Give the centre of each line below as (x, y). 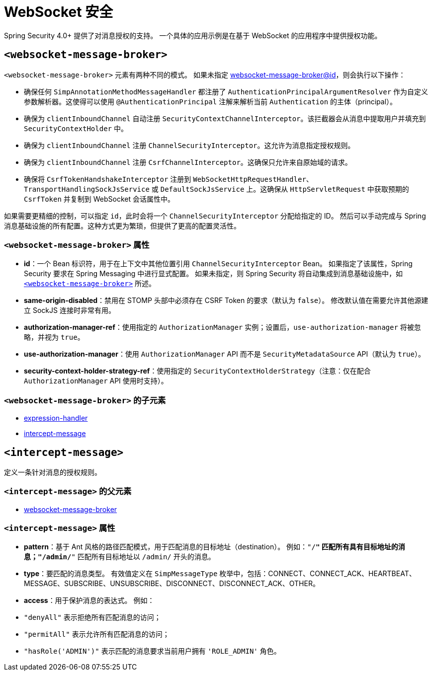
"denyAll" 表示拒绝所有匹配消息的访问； (92, 617)
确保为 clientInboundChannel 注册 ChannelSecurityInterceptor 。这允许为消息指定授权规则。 (189, 145)
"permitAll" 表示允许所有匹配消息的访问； (97, 634)
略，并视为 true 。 (54, 337)
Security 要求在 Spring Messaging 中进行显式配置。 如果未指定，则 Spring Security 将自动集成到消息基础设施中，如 (214, 274)
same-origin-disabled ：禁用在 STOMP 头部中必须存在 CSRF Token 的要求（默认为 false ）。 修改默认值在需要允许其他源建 (226, 300)
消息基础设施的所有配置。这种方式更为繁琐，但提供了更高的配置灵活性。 (122, 225)
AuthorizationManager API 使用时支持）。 (96, 381)
